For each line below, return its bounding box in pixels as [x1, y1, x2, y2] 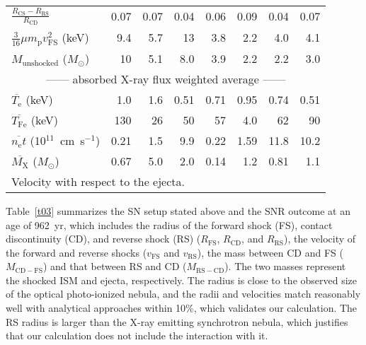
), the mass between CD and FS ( [197, 245, 343, 259]
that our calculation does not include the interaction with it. [6, 328, 268, 343]
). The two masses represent [224, 259, 346, 274]
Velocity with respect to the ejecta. [11, 172, 185, 189]
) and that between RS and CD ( [42, 259, 187, 274]
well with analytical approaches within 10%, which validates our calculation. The [6, 300, 358, 315]
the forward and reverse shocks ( [6, 245, 147, 259]
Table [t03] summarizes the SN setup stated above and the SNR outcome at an [6, 203, 351, 218]
